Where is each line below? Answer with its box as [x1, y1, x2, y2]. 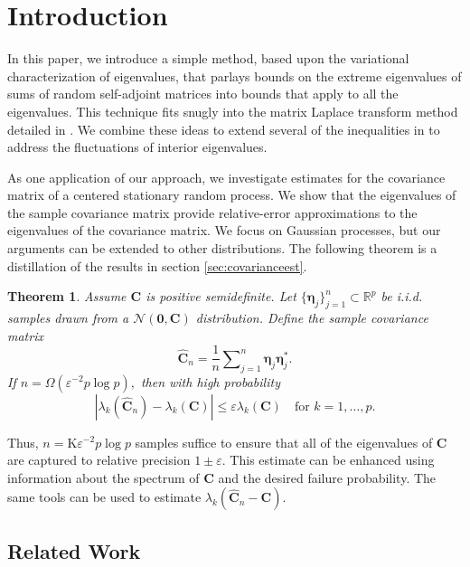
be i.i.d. [381, 287, 423, 306]
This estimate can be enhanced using [230, 450, 435, 469]
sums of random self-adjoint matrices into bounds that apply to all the [7, 84, 399, 103]
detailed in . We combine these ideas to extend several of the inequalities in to [7, 119, 440, 138]
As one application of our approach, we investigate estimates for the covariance [7, 167, 446, 186]
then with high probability [140, 372, 280, 391]
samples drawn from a [7, 308, 129, 327]
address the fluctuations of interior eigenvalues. [7, 137, 268, 156]
